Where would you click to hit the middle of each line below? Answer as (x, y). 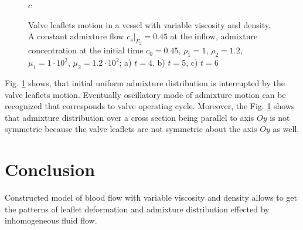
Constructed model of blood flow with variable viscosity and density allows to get (151, 197)
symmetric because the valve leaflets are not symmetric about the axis (131, 129)
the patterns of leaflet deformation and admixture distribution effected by (137, 209)
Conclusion (50, 169)
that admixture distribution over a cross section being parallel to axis (130, 117)
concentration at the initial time (86, 50)
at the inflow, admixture (214, 36)
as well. (286, 129)
